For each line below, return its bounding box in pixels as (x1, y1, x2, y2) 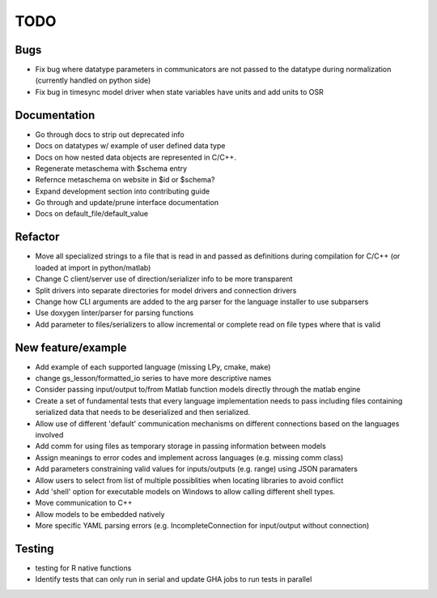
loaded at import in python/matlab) (35, 263, 151, 272)
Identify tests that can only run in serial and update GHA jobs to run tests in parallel (35, 575, 312, 584)
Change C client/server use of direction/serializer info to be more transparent (35, 274, 293, 284)
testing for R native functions (35, 563, 132, 573)
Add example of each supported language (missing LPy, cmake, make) (35, 361, 271, 372)
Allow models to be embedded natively (35, 509, 165, 519)
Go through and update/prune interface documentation (35, 198, 218, 207)
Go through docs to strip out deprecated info (35, 130, 185, 139)
